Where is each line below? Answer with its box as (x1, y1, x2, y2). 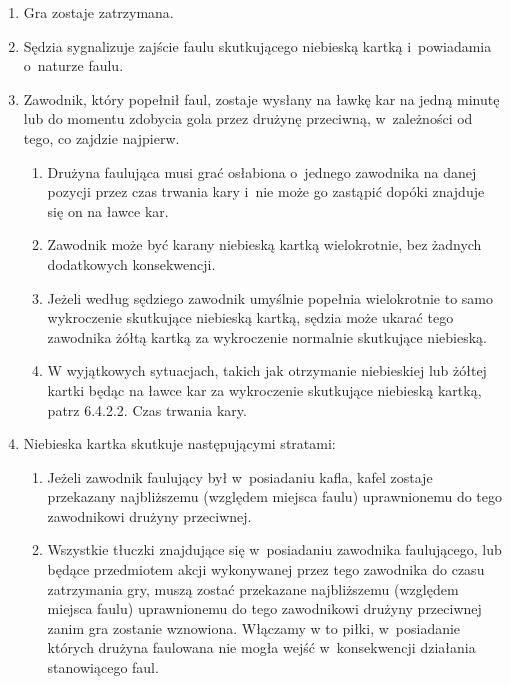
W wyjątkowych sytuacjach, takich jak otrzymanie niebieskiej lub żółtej (47, 360, 487, 381)
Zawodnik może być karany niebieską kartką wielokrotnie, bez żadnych (47, 234, 482, 255)
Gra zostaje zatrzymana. (23, 2, 174, 22)
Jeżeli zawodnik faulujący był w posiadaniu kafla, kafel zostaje (47, 466, 433, 487)
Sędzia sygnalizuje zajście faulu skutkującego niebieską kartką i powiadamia (23, 35, 492, 56)
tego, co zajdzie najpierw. (23, 127, 180, 148)
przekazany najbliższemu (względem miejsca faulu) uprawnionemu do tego (47, 486, 503, 507)
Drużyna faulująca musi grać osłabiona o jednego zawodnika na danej (47, 161, 477, 182)
